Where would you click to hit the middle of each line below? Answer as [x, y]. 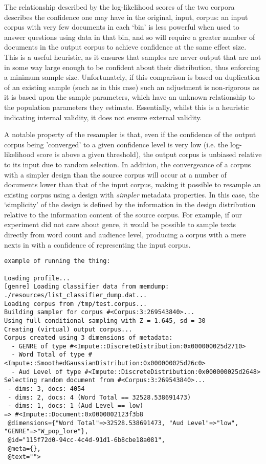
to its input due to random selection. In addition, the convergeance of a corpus [128, 164]
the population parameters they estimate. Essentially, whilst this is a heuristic [127, 107]
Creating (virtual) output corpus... [68, 329]
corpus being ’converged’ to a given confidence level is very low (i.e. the [116, 144]
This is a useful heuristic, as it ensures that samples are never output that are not [133, 57]
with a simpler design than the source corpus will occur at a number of [115, 174]
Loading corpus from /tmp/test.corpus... [76, 304]
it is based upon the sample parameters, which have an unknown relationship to [130, 97]
